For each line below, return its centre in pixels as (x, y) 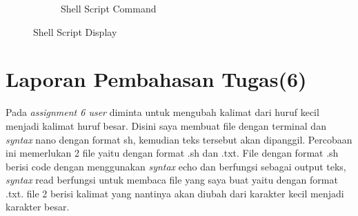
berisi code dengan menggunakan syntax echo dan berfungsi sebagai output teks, (176, 166)
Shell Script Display (75, 31)
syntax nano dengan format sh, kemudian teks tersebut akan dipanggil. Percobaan (179, 139)
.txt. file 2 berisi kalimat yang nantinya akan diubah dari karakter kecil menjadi (175, 193)
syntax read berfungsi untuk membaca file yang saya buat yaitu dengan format (172, 180)
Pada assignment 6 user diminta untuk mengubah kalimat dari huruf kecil (162, 112)
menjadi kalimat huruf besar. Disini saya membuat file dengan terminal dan (166, 125)
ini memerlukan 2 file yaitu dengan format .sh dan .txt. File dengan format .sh (172, 153)
